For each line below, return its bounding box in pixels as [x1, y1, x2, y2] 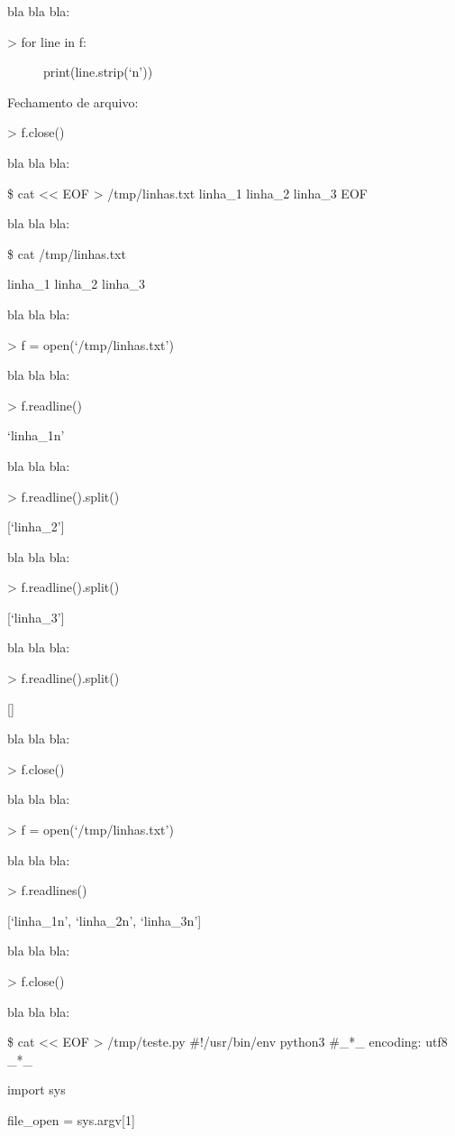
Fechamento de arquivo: [7, 92, 139, 111]
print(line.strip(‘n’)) [43, 62, 153, 81]
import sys [7, 1080, 66, 1099]
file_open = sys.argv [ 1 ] [7, 1110, 135, 1129]
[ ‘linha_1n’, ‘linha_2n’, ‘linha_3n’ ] [7, 910, 202, 929]
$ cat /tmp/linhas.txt [7, 244, 126, 263]
